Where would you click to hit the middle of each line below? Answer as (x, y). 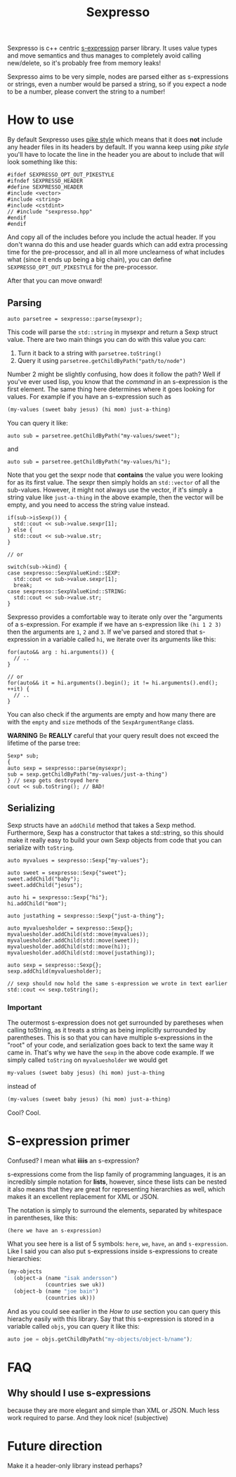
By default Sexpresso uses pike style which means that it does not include (115, 140)
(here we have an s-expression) (54, 1230)
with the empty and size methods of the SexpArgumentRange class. (101, 722)
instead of (22, 1086)
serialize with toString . (41, 848)
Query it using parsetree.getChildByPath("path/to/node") (101, 360)
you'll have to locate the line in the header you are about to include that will (116, 155)
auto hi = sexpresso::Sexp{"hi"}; (58, 897)
